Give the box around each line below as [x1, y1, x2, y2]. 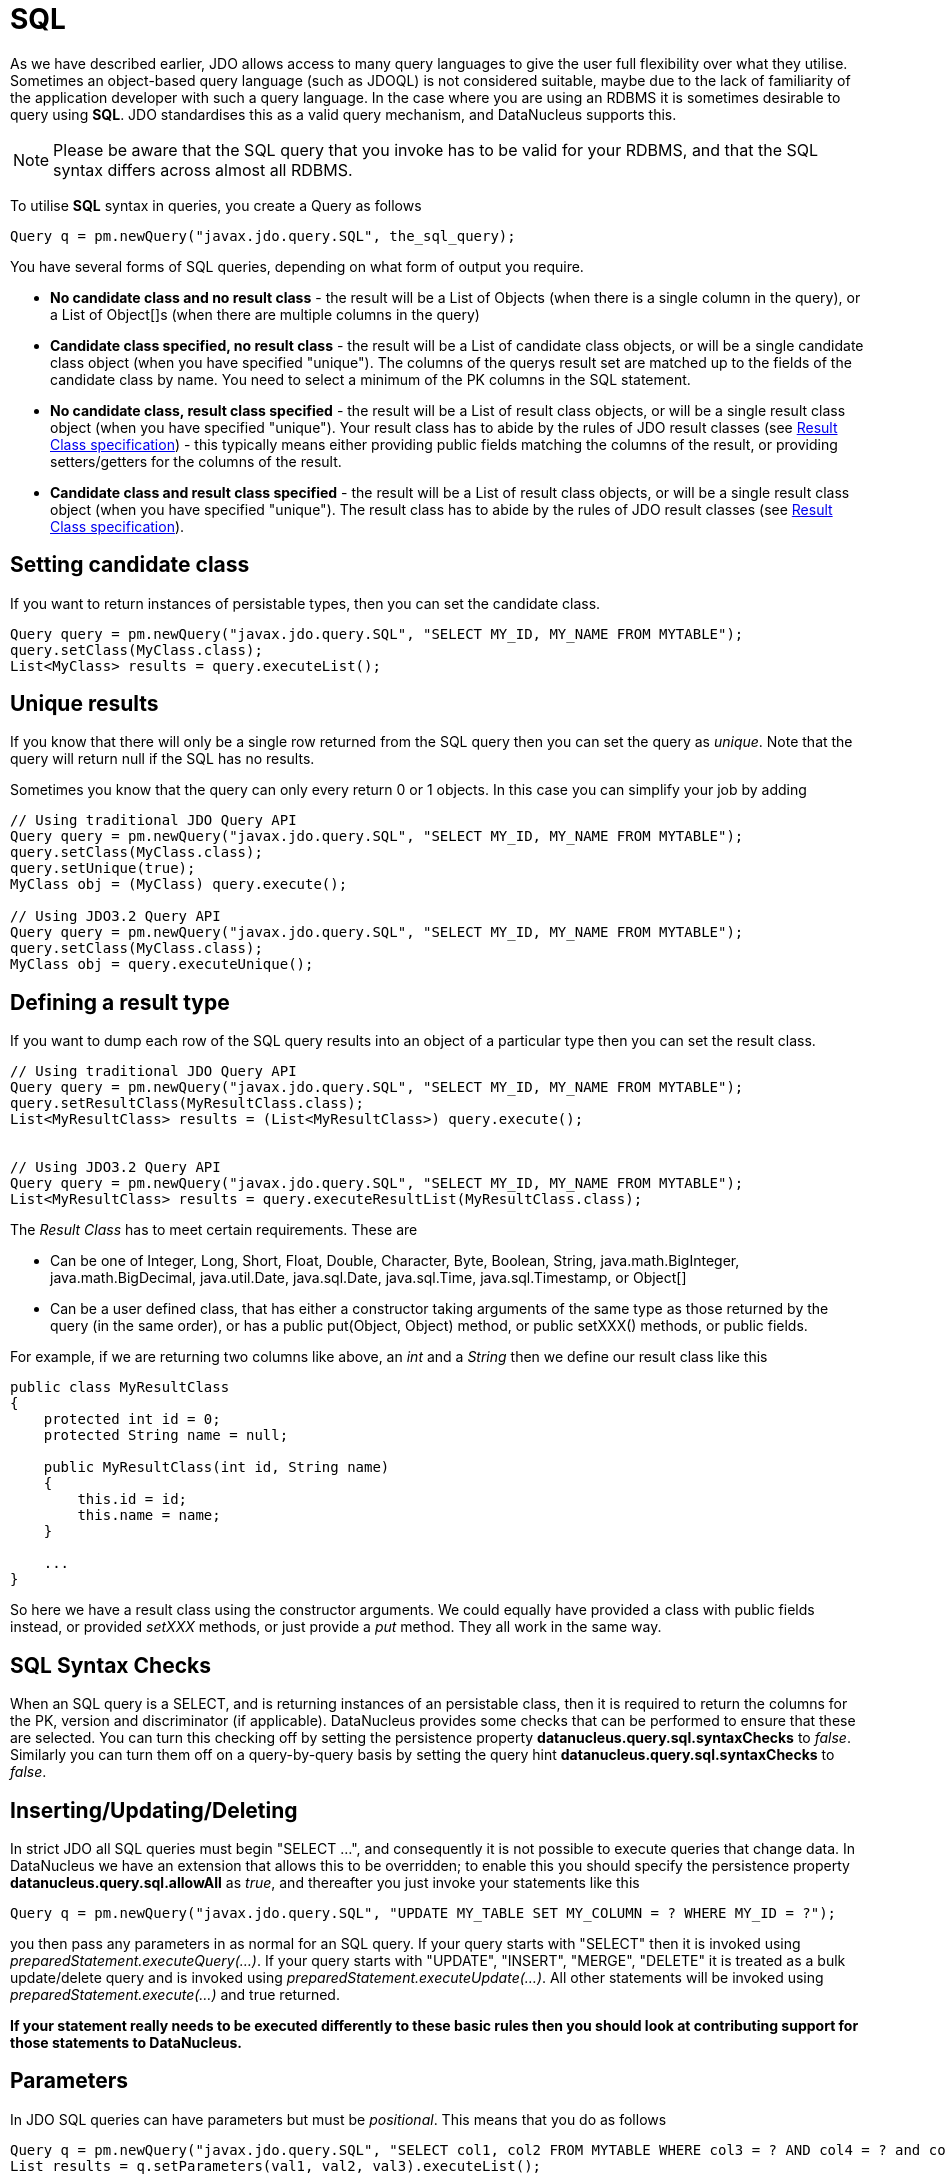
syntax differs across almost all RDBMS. [53, 159, 353, 180]
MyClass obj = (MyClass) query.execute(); [10, 876, 348, 893]
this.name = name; [77, 1507, 221, 1524]
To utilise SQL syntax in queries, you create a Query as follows [10, 196, 422, 214]
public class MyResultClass [10, 1379, 230, 1396]
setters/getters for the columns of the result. [50, 452, 342, 470]
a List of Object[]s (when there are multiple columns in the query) [50, 305, 480, 323]
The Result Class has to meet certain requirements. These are [10, 1221, 418, 1239]
